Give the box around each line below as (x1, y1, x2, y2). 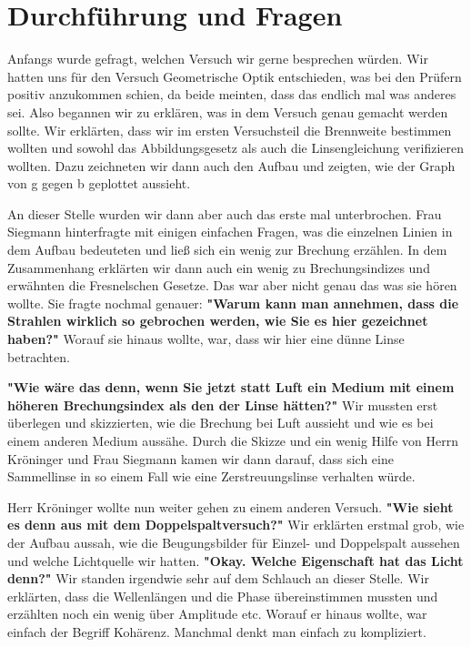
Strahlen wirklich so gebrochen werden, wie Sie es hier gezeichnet (7, 311, 428, 330)
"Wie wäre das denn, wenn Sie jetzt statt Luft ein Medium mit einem (7, 378, 455, 397)
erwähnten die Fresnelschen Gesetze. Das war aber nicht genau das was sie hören (7, 276, 457, 295)
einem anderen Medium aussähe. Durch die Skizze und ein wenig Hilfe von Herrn (7, 431, 458, 450)
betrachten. (7, 347, 70, 366)
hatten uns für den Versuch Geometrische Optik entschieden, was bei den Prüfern (7, 66, 462, 86)
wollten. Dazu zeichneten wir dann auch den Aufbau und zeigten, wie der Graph (7, 156, 456, 175)
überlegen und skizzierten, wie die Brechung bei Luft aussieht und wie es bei (7, 413, 434, 432)
